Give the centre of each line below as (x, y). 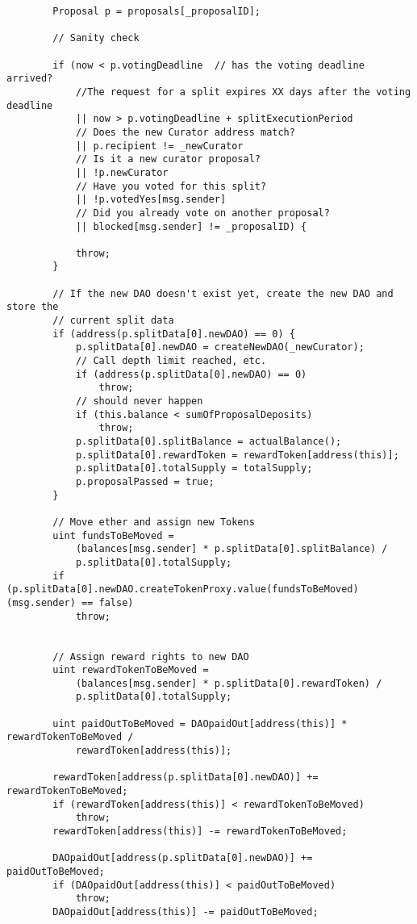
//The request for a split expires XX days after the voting (243, 92)
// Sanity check (96, 38)
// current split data (113, 321)
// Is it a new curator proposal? (168, 159)
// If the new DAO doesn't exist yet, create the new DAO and (223, 293)
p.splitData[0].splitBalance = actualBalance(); (208, 441)
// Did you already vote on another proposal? (202, 213)
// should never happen (139, 401)
